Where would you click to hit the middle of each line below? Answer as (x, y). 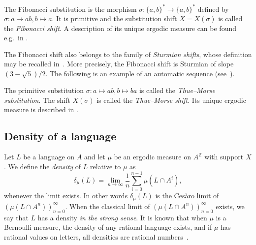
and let (95, 157)
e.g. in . (16, 38)
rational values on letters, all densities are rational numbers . (96, 236)
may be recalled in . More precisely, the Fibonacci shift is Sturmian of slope (119, 64)
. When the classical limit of (108, 206)
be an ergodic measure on (152, 157)
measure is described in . (41, 109)
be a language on (49, 157)
